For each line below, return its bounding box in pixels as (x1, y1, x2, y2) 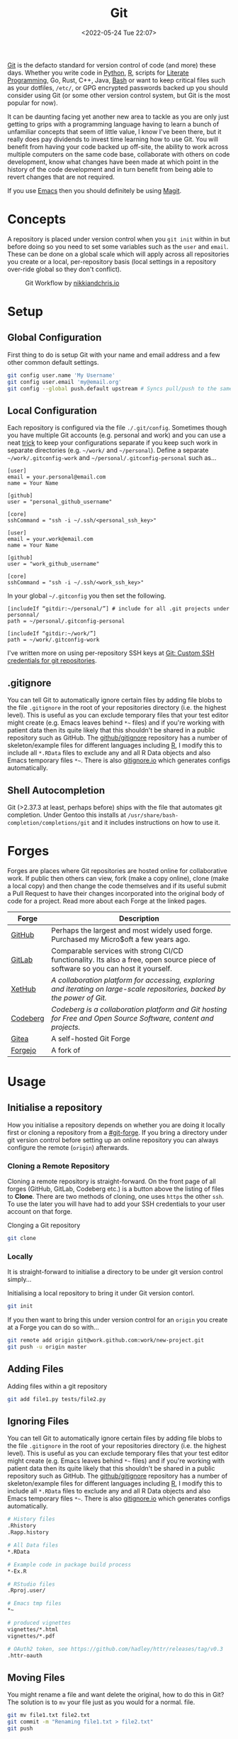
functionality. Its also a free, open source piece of (51, 955, 216, 965)
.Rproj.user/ (7, 1587, 46, 1594)
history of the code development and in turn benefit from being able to (7, 165, 214, 173)
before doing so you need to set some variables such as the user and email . (7, 242, 229, 251)
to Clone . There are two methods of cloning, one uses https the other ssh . (7, 1192, 225, 1201)
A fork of (51, 1045, 81, 1055)
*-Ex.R (7, 1567, 27, 1575)
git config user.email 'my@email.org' (7, 378, 122, 385)
